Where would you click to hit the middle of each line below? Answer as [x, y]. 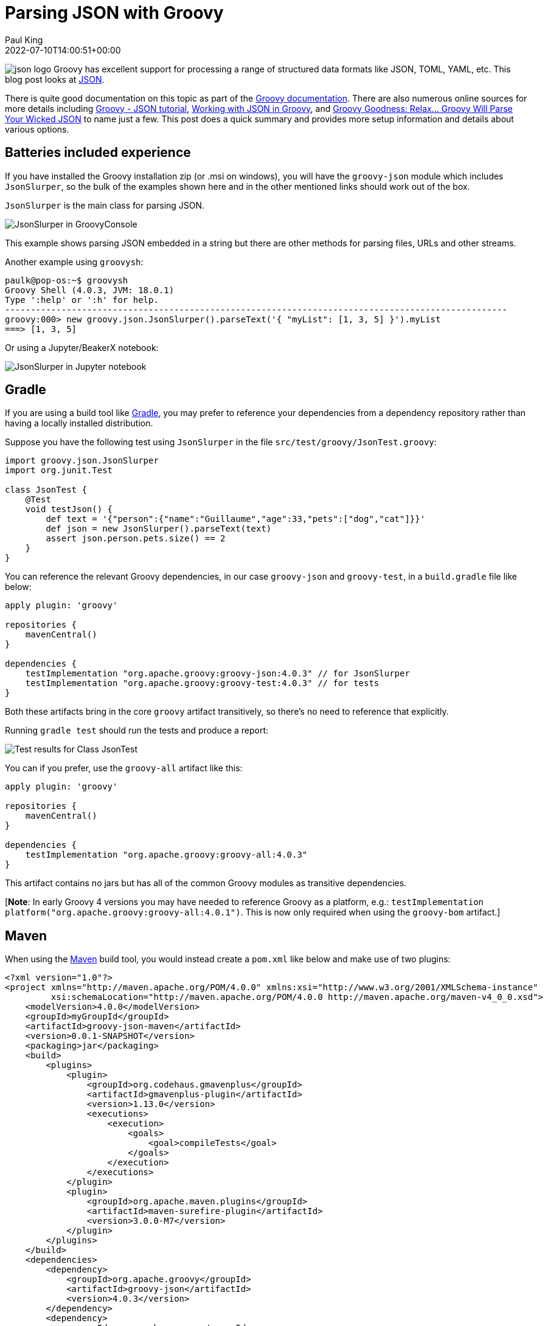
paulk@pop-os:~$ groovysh [67, 280]
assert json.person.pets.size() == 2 [136, 539]
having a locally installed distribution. [79, 423]
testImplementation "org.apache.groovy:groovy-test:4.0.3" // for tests [202, 683]
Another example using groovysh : [74, 262]
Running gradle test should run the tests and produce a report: [137, 731]
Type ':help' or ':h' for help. [82, 300]
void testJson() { [69, 509]
